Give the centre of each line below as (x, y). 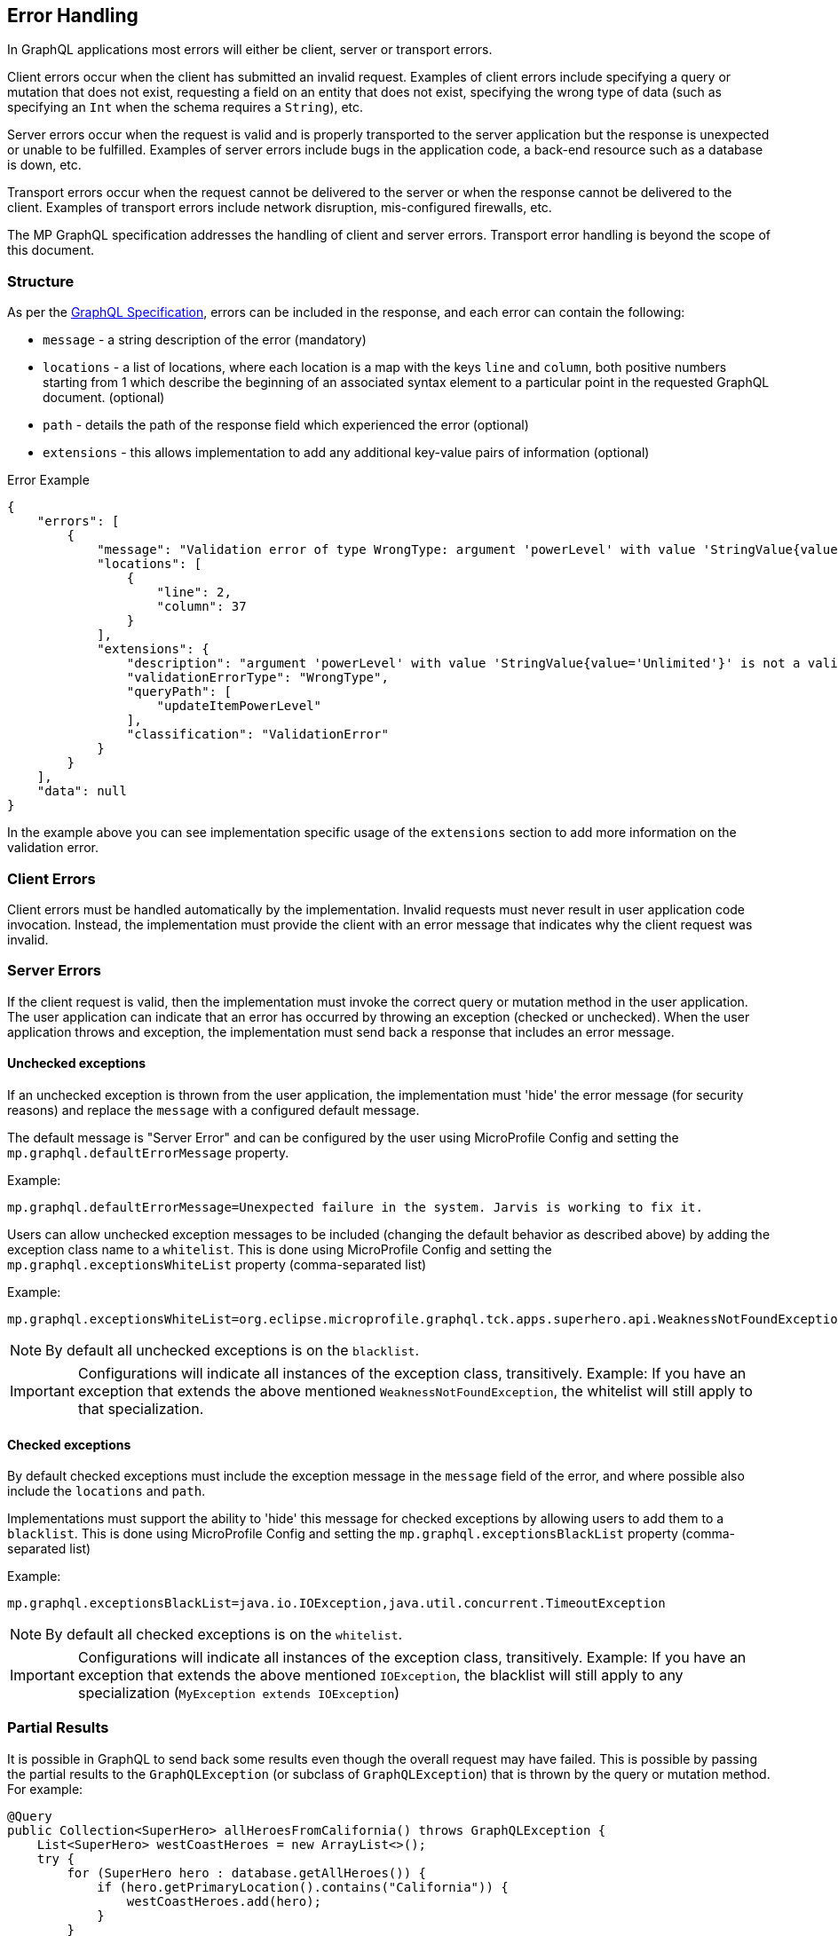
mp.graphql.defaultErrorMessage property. (148, 1152)
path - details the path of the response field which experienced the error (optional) (286, 425)
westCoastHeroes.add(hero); (224, 1901)
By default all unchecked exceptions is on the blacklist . (233, 1350)
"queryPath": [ (179, 692)
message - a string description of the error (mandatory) (205, 340)
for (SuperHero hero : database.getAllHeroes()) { (247, 1873)
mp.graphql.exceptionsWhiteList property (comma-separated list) (217, 1264)
